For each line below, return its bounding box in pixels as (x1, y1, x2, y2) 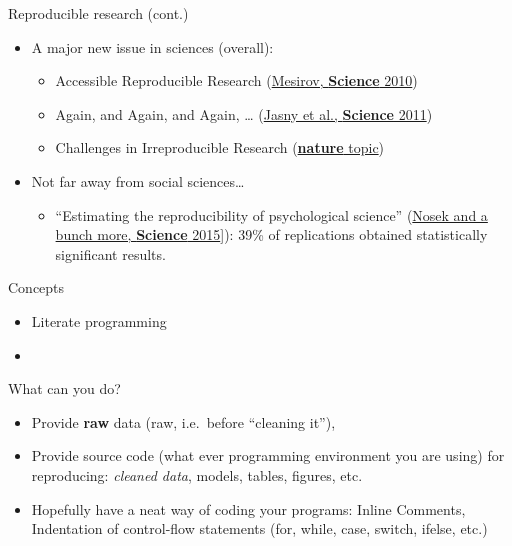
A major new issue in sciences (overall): (31, 36, 274, 57)
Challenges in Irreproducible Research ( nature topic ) (55, 137, 385, 158)
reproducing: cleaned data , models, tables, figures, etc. (31, 464, 363, 485)
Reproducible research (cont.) (8, 3, 189, 23)
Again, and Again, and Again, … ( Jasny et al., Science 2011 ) (55, 103, 433, 124)
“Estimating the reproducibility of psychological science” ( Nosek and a (55, 204, 488, 225)
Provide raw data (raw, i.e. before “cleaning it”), (31, 411, 336, 432)
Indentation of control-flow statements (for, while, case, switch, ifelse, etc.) (31, 518, 488, 539)
